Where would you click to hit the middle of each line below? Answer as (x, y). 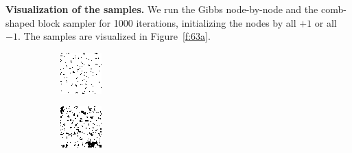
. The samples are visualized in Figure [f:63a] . (114, 36)
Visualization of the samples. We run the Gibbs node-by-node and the (162, 9)
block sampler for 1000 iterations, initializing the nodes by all (167, 22)
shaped (20, 22)
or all (326, 22)
